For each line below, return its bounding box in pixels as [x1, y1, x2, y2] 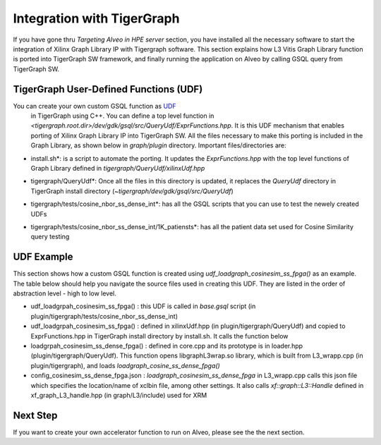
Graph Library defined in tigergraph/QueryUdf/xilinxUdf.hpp [30, 164, 205, 172]
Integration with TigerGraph [13, 11, 180, 26]
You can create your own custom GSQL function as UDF [13, 102, 176, 110]
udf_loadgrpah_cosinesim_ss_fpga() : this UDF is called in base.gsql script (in [30, 302, 256, 310]
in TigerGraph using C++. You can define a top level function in [30, 111, 214, 120]
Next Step [13, 409, 58, 421]
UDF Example [13, 251, 73, 263]
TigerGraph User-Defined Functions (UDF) [13, 83, 203, 95]
